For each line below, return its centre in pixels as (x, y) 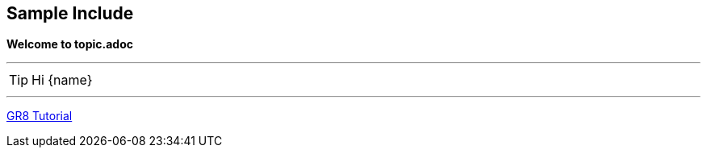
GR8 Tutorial (40, 116)
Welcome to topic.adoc (70, 44)
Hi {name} (62, 80)
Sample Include (70, 13)
